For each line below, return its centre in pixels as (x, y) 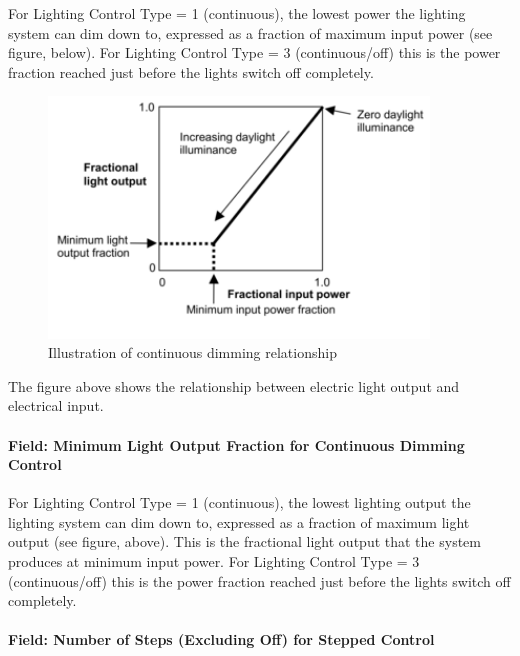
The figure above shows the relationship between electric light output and (234, 385)
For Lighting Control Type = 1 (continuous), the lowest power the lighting (237, 13)
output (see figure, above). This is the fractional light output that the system (244, 541)
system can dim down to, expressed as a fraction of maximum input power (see (250, 32)
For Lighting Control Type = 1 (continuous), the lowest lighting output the (239, 502)
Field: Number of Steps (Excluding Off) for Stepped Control (221, 639)
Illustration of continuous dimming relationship (192, 352)
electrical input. (56, 405)
